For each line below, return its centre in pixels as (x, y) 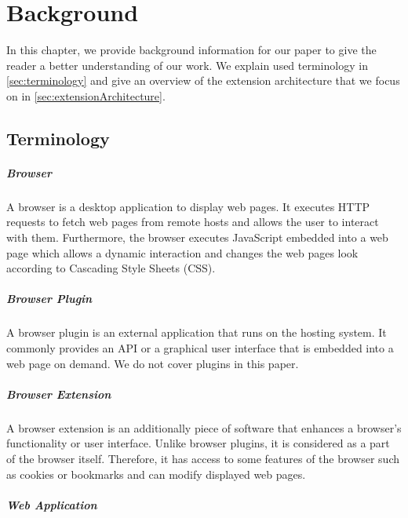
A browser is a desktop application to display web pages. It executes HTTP (188, 206)
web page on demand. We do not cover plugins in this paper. (153, 363)
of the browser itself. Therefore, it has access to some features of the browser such (203, 458)
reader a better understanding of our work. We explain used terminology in (187, 65)
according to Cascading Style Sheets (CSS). (111, 268)
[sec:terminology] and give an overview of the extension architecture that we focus (203, 80)
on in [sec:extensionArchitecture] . (86, 95)
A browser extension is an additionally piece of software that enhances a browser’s (204, 427)
